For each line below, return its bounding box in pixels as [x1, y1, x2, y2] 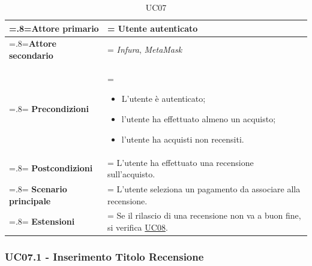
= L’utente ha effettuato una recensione [107, 156, 254, 168]
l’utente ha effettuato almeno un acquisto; [121, 113, 276, 125]
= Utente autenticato [107, 22, 198, 34]
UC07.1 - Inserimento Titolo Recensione [5, 249, 204, 264]
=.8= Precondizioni [9, 102, 89, 115]
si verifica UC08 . [107, 220, 168, 233]
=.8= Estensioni [9, 215, 75, 228]
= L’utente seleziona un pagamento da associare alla [107, 182, 301, 195]
